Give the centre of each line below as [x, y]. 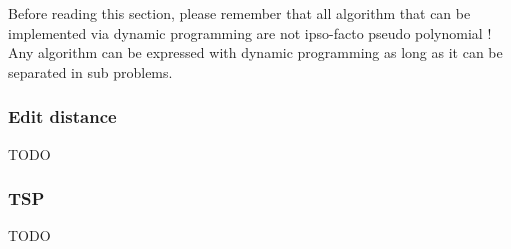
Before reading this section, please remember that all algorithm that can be [239, 13]
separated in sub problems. [90, 71]
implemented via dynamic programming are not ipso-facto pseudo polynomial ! [250, 32]
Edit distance [62, 116]
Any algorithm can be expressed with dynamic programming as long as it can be [255, 52]
